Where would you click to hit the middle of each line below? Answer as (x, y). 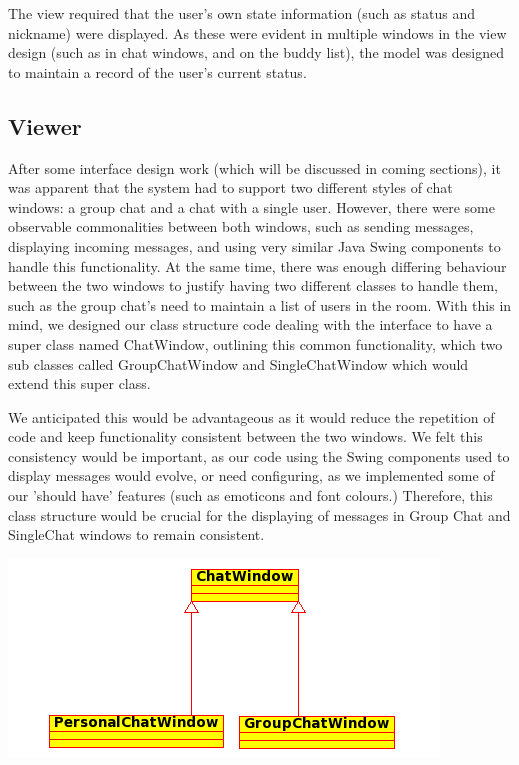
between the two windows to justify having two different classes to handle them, (253, 285)
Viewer (45, 125)
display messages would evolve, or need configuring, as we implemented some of (251, 475)
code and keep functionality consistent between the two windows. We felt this (245, 436)
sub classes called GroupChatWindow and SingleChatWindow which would (238, 363)
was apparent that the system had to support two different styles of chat (230, 187)
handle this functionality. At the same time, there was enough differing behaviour (257, 265)
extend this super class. (79, 383)
